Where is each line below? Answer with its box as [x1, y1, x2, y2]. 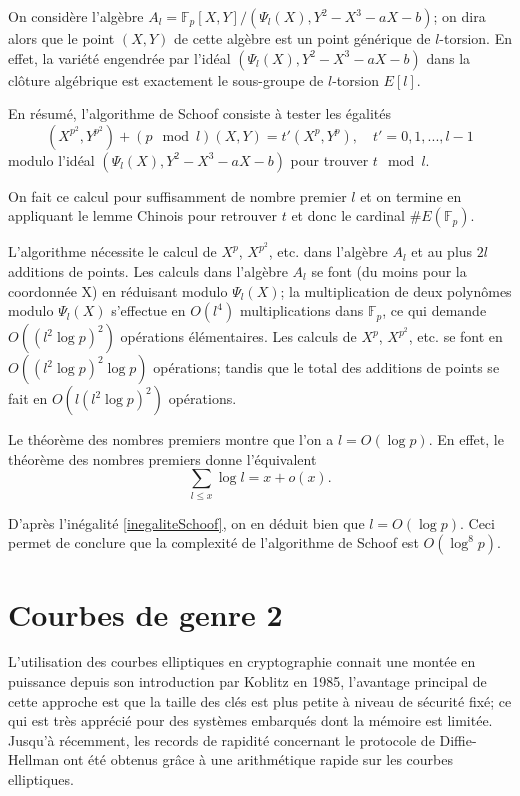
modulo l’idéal [8, 149, 95, 170]
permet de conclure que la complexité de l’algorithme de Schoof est [8, 532, 419, 553]
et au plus [411, 241, 473, 262]
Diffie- [439, 729, 477, 750]
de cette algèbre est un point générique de [174, 28, 431, 48]
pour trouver [290, 149, 369, 170]
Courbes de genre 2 [8, 593, 283, 634]
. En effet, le [428, 429, 504, 450]
